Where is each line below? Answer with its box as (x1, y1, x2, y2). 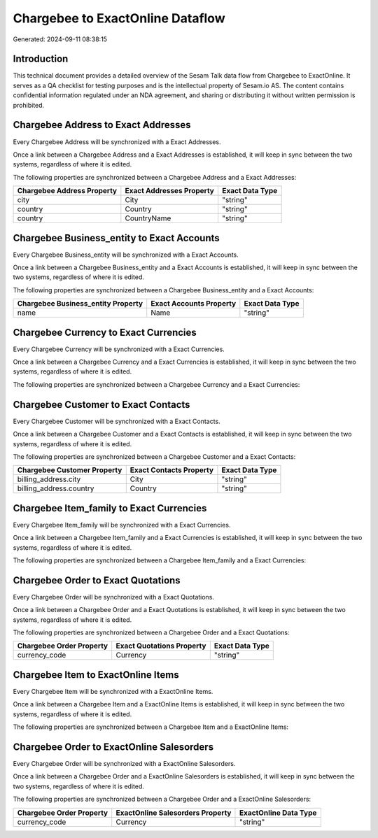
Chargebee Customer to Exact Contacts (13, 399, 190, 411)
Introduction (13, 53, 69, 65)
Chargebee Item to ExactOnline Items (13, 669, 179, 681)
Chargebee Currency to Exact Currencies (13, 326, 197, 339)
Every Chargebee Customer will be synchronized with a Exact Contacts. (13, 417, 220, 425)
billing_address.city (17, 474, 81, 484)
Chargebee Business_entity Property (17, 299, 143, 308)
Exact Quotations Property (115, 641, 206, 651)
